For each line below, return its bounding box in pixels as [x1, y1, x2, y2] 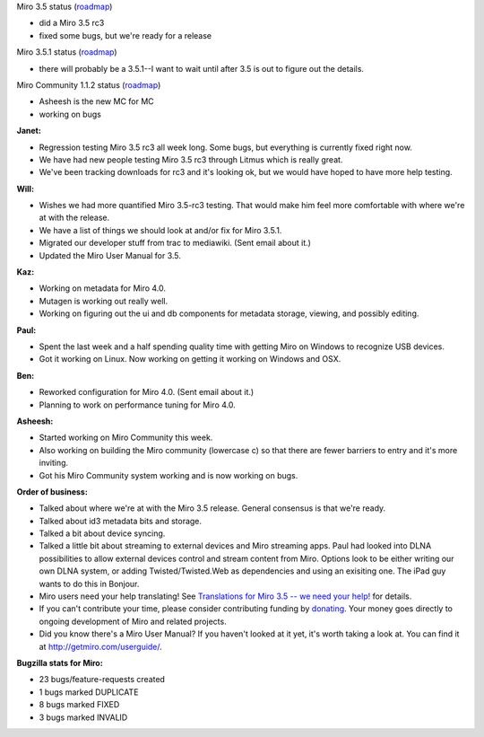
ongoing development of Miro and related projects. [39, 616, 228, 627]
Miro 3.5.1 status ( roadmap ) [16, 47, 117, 57]
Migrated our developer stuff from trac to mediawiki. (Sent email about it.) [39, 238, 311, 249]
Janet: [16, 126, 42, 136]
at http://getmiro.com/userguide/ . [39, 641, 163, 652]
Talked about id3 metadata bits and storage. [39, 515, 202, 526]
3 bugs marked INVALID [39, 712, 128, 723]
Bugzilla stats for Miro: [16, 657, 103, 668]
